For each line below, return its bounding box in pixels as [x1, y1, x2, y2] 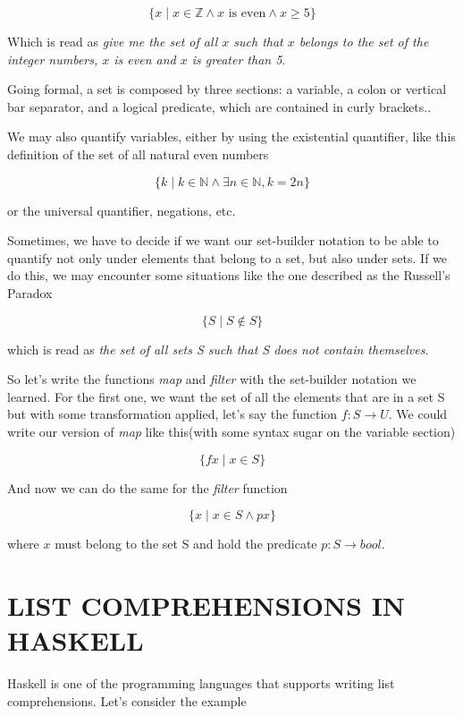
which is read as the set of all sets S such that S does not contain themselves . [7, 339, 429, 358]
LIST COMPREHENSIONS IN [7, 586, 406, 623]
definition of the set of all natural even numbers [7, 144, 269, 163]
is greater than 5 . [191, 49, 286, 68]
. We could [388, 405, 448, 423]
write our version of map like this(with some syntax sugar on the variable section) [7, 422, 456, 440]
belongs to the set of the [299, 32, 429, 50]
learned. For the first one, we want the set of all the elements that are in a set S [7, 387, 445, 405]
